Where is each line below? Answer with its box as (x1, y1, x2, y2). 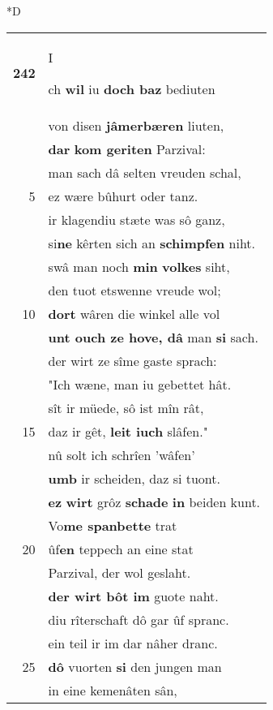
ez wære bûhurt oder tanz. (48, 186, 198, 205)
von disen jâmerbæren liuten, (48, 115, 224, 135)
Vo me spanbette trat (48, 515, 177, 535)
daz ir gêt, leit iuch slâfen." (48, 421, 208, 441)
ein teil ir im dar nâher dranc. (48, 633, 218, 652)
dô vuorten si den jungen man (48, 656, 222, 676)
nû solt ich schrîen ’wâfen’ (48, 445, 195, 464)
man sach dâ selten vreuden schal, (48, 162, 241, 182)
